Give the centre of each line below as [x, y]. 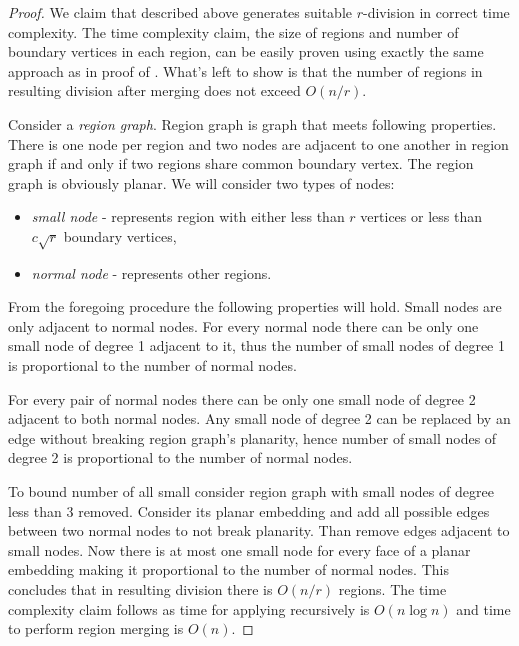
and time [483, 608]
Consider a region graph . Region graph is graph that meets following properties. [252, 123]
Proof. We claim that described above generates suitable [180, 12]
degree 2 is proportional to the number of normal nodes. [180, 457]
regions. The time [392, 589]
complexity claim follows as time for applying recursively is [189, 608]
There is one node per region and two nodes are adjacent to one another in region [258, 143]
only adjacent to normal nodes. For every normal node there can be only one [243, 325]
